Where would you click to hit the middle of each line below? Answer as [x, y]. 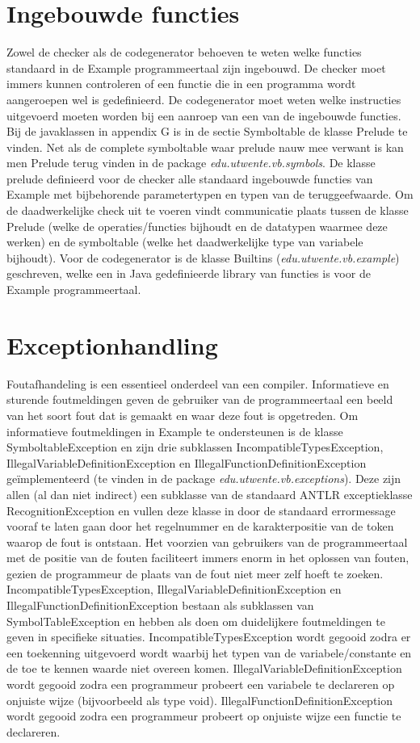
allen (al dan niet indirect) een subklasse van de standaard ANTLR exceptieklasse [210, 494]
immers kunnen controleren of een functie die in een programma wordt [181, 84]
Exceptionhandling [112, 344]
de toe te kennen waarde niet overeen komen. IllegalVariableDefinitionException [204, 668]
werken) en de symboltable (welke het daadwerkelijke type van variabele [185, 242]
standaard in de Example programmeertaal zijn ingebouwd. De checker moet [196, 67]
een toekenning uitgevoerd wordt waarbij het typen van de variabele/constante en [209, 652]
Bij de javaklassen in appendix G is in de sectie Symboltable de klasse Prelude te [207, 131]
